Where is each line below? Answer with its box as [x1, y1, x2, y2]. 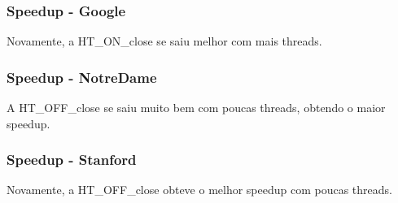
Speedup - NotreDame [7, 67, 157, 87]
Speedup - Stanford [7, 149, 137, 170]
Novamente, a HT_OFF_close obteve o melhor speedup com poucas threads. [7, 181, 392, 198]
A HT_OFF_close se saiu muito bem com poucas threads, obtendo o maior [7, 99, 386, 116]
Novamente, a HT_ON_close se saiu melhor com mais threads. [7, 32, 322, 50]
